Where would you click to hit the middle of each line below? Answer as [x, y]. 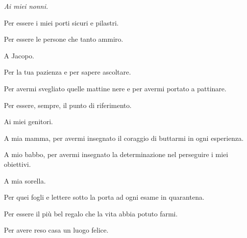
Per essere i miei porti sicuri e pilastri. [62, 22]
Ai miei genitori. [28, 121]
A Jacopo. [19, 55]
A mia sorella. [25, 180]
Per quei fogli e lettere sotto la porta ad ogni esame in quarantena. [104, 197]
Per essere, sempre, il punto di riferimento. [68, 105]
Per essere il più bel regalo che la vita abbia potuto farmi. [91, 213]
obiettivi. [17, 164]
